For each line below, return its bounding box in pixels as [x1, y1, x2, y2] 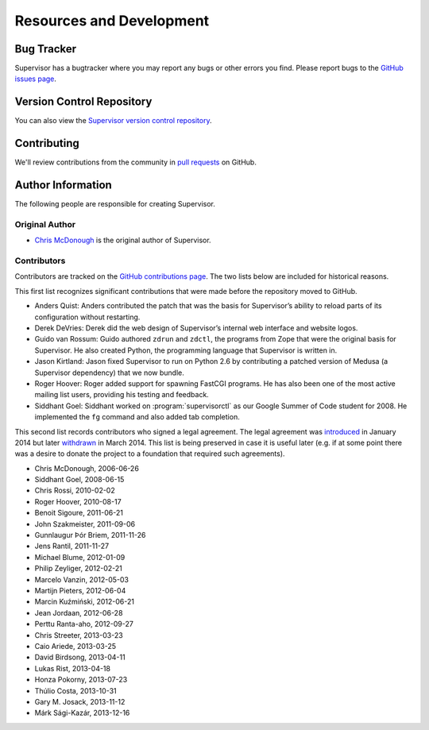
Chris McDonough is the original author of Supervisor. [34, 235, 211, 245]
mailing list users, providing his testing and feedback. [34, 390, 210, 400]
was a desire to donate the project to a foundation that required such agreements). [14, 449, 285, 458]
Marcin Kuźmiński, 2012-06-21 [34, 597, 135, 607]
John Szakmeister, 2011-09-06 [34, 519, 135, 528]
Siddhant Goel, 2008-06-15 [34, 475, 125, 485]
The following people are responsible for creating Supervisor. [14, 199, 216, 209]
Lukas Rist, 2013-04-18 [34, 663, 111, 673]
